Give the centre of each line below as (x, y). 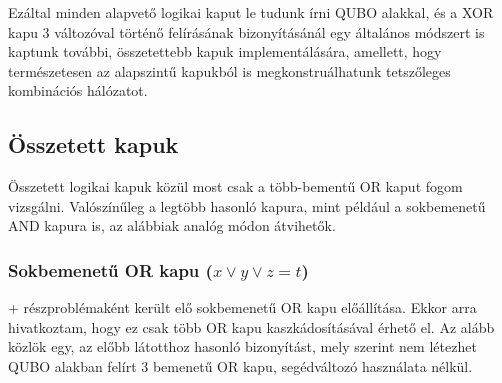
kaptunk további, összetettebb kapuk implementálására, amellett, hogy (225, 51)
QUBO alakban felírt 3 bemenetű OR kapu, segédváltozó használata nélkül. (240, 365)
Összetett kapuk (93, 144)
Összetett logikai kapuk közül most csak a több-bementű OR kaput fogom (235, 186)
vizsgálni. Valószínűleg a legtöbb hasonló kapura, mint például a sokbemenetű (247, 205)
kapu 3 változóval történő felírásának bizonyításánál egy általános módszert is (246, 31)
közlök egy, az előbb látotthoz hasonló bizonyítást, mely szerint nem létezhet (242, 346)
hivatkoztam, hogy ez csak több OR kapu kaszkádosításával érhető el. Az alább (251, 326)
